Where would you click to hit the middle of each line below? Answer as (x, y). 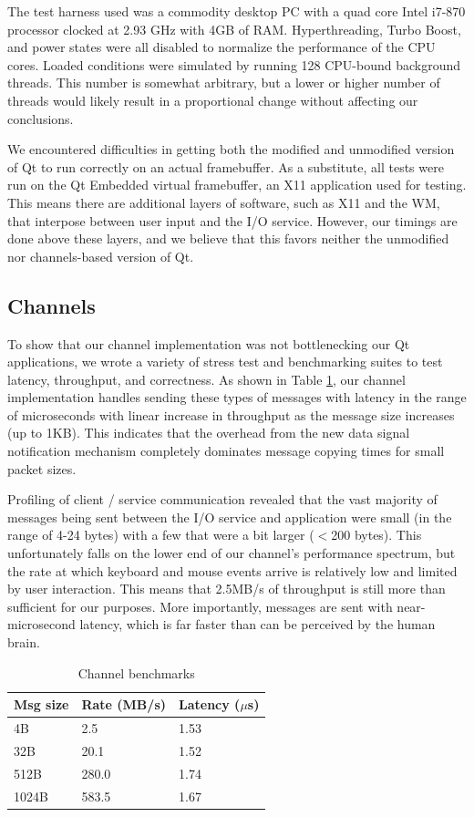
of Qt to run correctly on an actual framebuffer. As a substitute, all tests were (226, 166)
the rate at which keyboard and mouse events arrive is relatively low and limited (232, 570)
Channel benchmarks (136, 672)
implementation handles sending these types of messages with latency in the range (237, 397)
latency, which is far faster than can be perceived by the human (258, 624)
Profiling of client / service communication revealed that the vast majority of (222, 499)
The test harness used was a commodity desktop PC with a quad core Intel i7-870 (237, 11)
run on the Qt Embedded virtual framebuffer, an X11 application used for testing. (237, 185)
